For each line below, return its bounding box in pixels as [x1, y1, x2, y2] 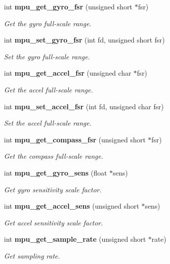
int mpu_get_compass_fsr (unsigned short [4, 134, 146, 144]
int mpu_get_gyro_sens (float [4, 167, 107, 177]
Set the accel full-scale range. [4, 118, 91, 128]
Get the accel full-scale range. [4, 84, 93, 94]
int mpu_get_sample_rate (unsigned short [4, 234, 146, 244]
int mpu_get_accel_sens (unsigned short [4, 201, 139, 211]
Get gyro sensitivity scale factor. [4, 184, 102, 194]
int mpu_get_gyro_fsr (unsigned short [4, 1, 132, 11]
